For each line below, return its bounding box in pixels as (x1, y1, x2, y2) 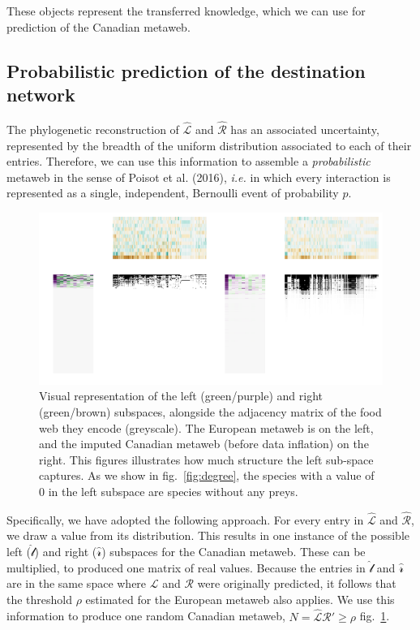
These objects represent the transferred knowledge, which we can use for (6, 2, 366, 19)
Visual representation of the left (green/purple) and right (39, 387, 323, 404)
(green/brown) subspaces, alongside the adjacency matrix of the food (39, 403, 382, 420)
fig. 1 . (359, 607, 390, 624)
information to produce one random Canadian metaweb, (6, 607, 285, 624)
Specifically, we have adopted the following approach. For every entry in (6, 511, 364, 528)
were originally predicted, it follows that (197, 575, 396, 592)
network (6, 81, 75, 106)
